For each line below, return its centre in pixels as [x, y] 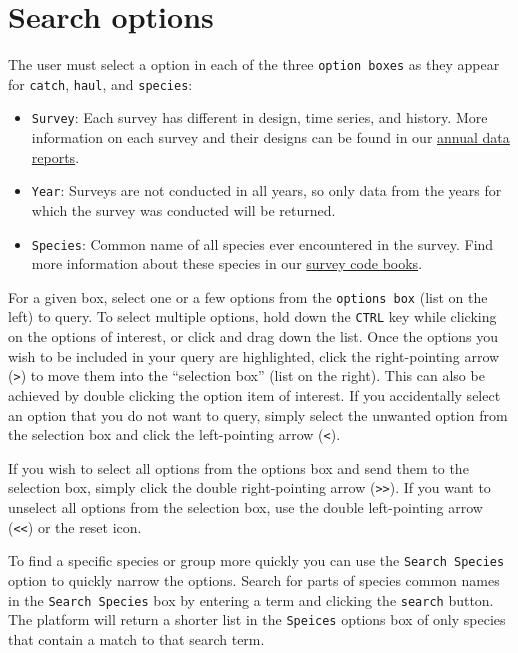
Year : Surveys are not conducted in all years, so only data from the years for [266, 190]
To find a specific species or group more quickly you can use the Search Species [256, 560]
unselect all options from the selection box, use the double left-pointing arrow [245, 507]
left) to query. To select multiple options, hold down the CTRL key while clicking [252, 316]
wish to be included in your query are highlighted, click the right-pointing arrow [254, 355]
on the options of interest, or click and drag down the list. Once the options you [253, 336]
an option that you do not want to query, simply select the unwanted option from [258, 414]
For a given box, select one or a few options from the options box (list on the [248, 296]
